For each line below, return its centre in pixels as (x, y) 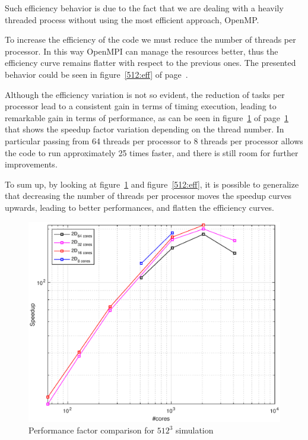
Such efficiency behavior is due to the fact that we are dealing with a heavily (144, 8)
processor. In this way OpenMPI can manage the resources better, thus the (142, 51)
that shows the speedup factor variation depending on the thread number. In (145, 129)
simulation (195, 430)
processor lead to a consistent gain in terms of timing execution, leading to (141, 106)
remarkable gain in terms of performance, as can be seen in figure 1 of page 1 (147, 117)
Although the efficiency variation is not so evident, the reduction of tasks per (145, 94)
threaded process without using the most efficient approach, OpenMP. (132, 19)
